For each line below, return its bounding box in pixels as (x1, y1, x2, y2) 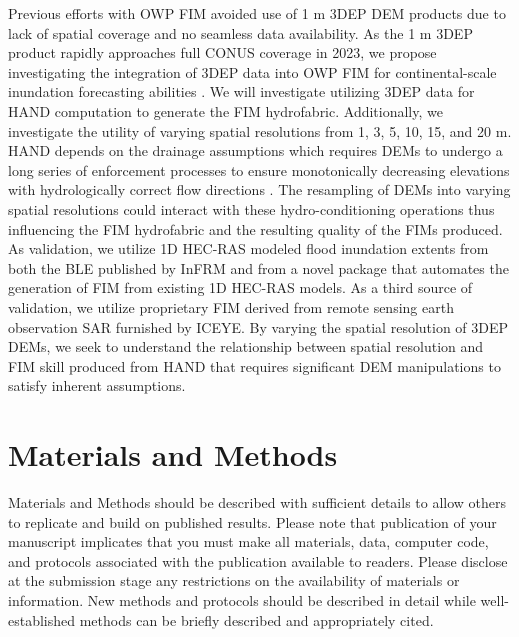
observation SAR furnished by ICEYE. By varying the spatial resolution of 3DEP (8, 316, 509, 337)
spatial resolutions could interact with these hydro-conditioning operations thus (8, 198, 495, 219)
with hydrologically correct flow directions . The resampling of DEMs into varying (8, 179, 511, 200)
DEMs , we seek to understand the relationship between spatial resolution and (8, 336, 484, 357)
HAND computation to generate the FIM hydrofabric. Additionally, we (8, 100, 443, 121)
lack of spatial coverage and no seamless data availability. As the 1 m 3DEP (8, 22, 473, 43)
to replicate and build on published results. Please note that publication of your (8, 511, 497, 532)
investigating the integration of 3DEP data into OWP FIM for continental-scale (8, 61, 497, 82)
